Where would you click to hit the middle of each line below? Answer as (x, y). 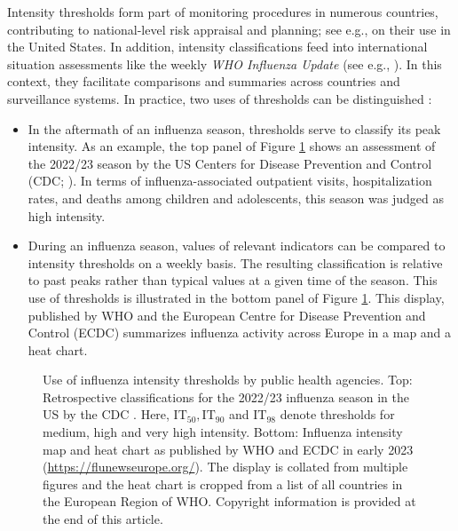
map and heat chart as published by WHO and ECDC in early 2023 (228, 449)
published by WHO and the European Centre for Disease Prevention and (227, 315)
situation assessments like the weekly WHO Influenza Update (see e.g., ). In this (225, 63)
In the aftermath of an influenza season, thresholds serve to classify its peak (234, 128)
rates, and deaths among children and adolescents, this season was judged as (236, 198)
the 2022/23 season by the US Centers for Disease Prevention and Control (230, 163)
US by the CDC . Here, (106, 414)
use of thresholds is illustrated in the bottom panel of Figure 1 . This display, (236, 297)
